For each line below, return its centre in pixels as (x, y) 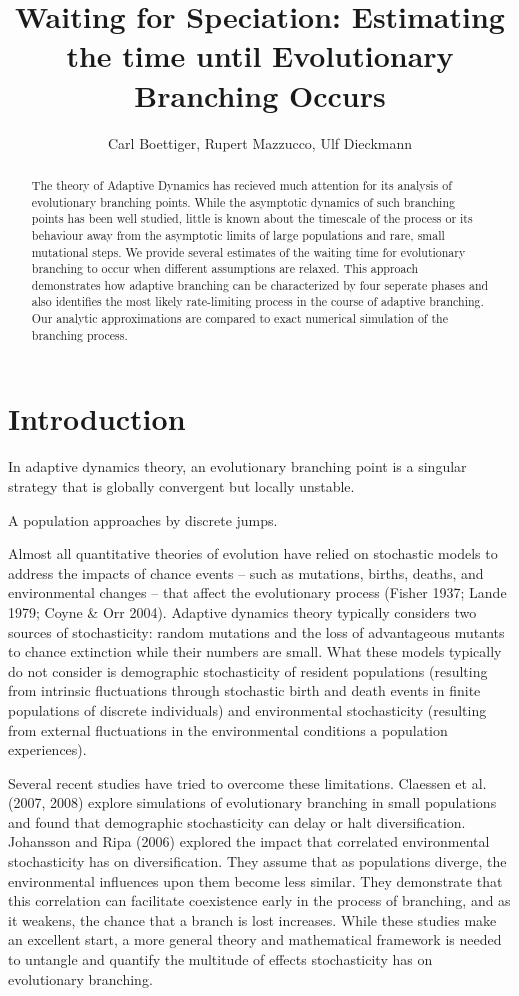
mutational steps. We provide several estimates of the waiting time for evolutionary (248, 251)
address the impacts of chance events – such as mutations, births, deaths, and (246, 572)
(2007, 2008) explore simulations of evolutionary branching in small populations (252, 802)
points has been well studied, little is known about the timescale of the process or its (252, 218)
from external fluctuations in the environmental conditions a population (228, 729)
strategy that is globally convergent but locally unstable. (181, 485)
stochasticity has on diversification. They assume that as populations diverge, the (257, 861)
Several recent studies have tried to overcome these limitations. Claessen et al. (247, 782)
